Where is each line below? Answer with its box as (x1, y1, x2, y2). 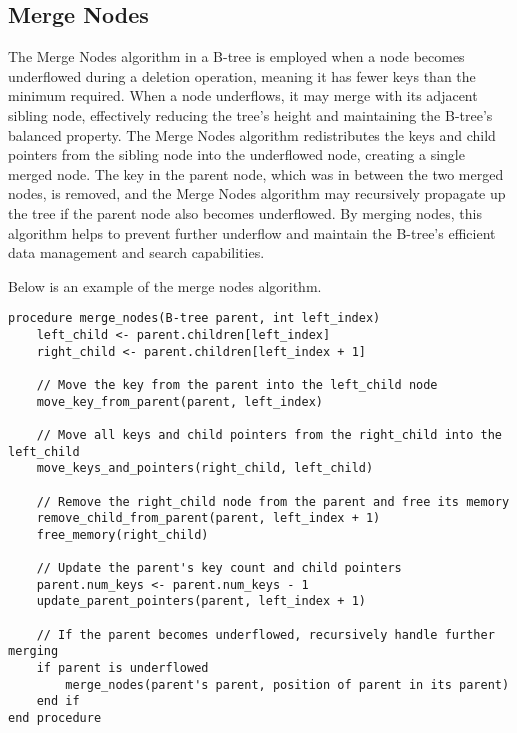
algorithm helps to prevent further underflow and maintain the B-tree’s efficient (8, 222, 496, 243)
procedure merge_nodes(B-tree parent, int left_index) (8, 311, 381, 326)
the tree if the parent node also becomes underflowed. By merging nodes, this (8, 202, 482, 223)
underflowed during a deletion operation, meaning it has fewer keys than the (8, 65, 476, 86)
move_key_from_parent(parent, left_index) (36, 394, 323, 409)
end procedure (8, 711, 102, 726)
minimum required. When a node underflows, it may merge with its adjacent (8, 85, 478, 106)
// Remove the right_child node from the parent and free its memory (36, 494, 510, 509)
